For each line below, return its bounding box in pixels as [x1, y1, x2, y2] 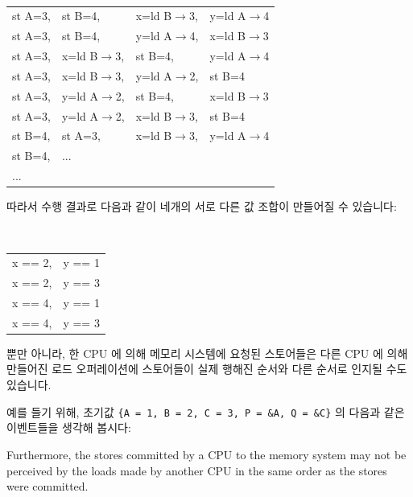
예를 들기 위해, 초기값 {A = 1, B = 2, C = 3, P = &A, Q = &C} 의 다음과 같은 [6, 403, 405, 420]
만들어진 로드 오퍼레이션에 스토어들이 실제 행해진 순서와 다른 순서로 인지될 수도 [6, 360, 407, 377]
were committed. [6, 478, 89, 495]
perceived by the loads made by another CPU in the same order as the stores [6, 462, 387, 479]
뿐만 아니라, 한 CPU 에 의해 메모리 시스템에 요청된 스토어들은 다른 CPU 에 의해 [6, 344, 408, 361]
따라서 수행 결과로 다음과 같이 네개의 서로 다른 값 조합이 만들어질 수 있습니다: [6, 198, 397, 215]
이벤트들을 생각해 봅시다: [6, 419, 131, 436]
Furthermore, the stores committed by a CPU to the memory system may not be [6, 446, 407, 462]
